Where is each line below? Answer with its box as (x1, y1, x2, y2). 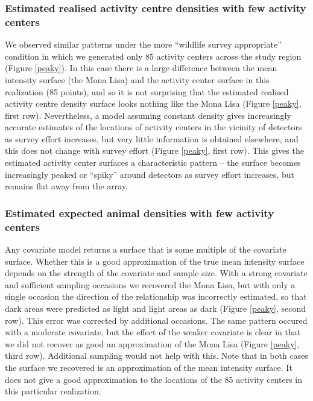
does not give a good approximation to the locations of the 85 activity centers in (5, 373, 303, 385)
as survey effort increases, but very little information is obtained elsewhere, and (5, 132, 299, 145)
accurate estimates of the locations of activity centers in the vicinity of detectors (5, 121, 302, 133)
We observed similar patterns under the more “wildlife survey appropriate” (5, 38, 282, 51)
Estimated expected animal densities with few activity (5, 205, 274, 220)
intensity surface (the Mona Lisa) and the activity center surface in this (5, 73, 270, 86)
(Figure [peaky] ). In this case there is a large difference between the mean (5, 62, 277, 74)
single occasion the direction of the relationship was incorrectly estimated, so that (5, 290, 307, 303)
